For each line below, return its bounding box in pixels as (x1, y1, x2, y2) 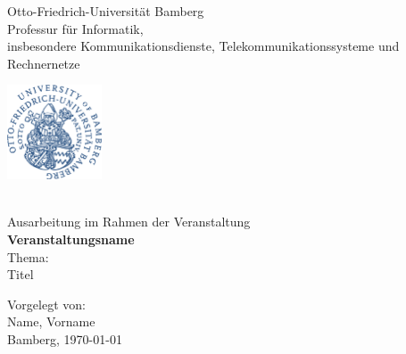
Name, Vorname (7, 312, 95, 331)
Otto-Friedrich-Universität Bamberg (7, 2, 204, 20)
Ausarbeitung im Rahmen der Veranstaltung (7, 212, 251, 231)
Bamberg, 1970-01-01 (7, 329, 122, 348)
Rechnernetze (7, 54, 80, 72)
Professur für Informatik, (7, 19, 144, 37)
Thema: (7, 247, 49, 266)
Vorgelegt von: (7, 294, 86, 313)
